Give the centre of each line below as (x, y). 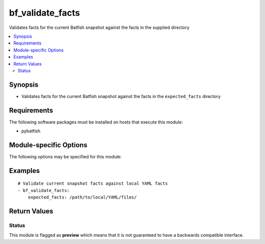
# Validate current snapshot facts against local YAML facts (93, 183)
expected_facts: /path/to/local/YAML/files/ (82, 197)
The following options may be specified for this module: (66, 157)
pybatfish (31, 131)
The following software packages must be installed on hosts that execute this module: (96, 122)
